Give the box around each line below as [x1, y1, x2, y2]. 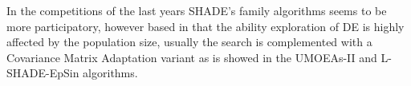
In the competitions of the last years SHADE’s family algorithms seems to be [6, 2, 387, 18]
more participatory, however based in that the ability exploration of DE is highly [6, 18, 405, 34]
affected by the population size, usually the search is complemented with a [6, 33, 372, 50]
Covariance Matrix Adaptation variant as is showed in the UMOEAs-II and [6, 49, 377, 65]
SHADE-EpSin [6, 64, 79, 81]
